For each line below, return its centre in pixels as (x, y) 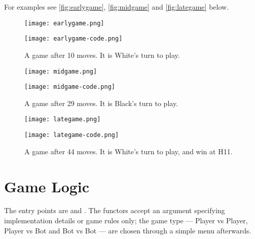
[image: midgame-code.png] (70, 87)
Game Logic (47, 186)
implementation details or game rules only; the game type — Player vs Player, (126, 220)
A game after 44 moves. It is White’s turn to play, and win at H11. (129, 151)
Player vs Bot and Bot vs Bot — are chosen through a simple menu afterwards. (128, 230)
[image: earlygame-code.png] (74, 39)
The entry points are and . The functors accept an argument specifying (115, 210)
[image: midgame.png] (61, 71)
